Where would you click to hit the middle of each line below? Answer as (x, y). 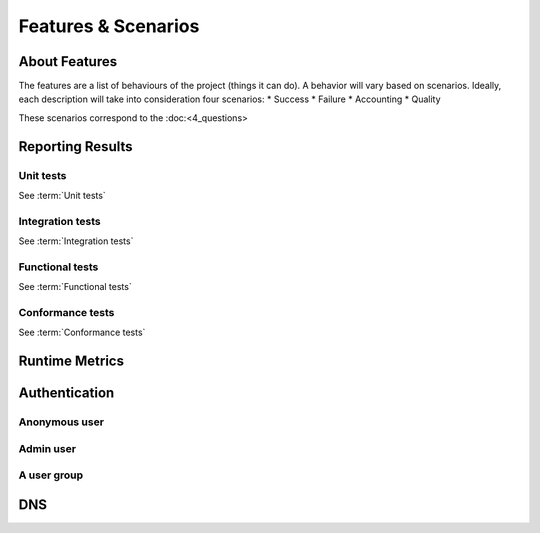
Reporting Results (75, 146)
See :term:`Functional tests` (75, 287)
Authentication (66, 393)
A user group (51, 475)
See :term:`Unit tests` (62, 195)
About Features (68, 61)
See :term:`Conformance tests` (82, 332)
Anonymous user (61, 422)
